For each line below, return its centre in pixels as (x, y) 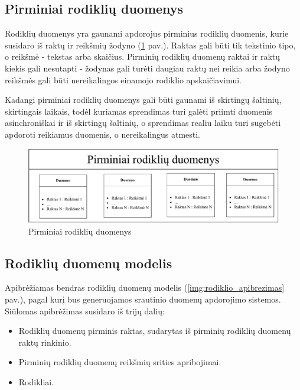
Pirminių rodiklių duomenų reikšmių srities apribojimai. (120, 362)
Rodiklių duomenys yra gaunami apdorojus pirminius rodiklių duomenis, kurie (147, 33)
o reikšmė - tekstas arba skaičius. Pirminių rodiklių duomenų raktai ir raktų (143, 56)
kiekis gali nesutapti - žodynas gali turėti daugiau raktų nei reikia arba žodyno (147, 68)
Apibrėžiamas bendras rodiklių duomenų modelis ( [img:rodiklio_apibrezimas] (145, 287)
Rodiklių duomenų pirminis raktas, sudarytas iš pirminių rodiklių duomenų (155, 331)
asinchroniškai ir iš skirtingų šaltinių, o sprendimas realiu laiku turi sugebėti (143, 123)
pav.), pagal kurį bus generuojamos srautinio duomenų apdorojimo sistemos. (143, 299)
